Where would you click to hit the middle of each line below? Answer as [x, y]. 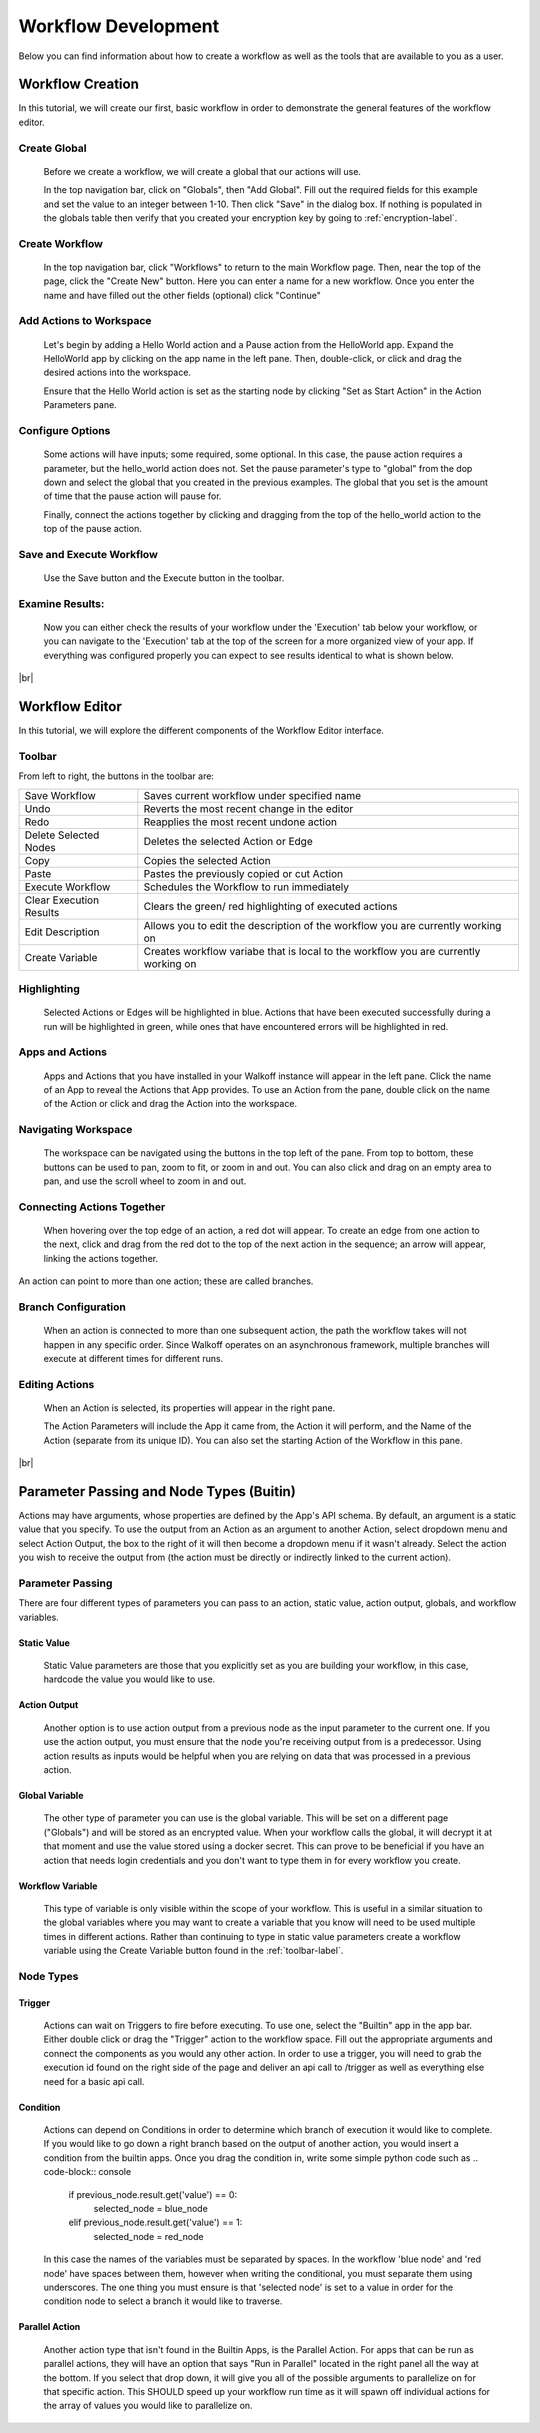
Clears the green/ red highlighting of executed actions [271, 906]
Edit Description [62, 932]
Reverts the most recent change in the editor [248, 808]
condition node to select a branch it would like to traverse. [163, 2301]
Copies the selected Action [207, 860]
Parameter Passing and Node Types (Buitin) [157, 1491]
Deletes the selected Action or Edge [228, 841]
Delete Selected [62, 835]
